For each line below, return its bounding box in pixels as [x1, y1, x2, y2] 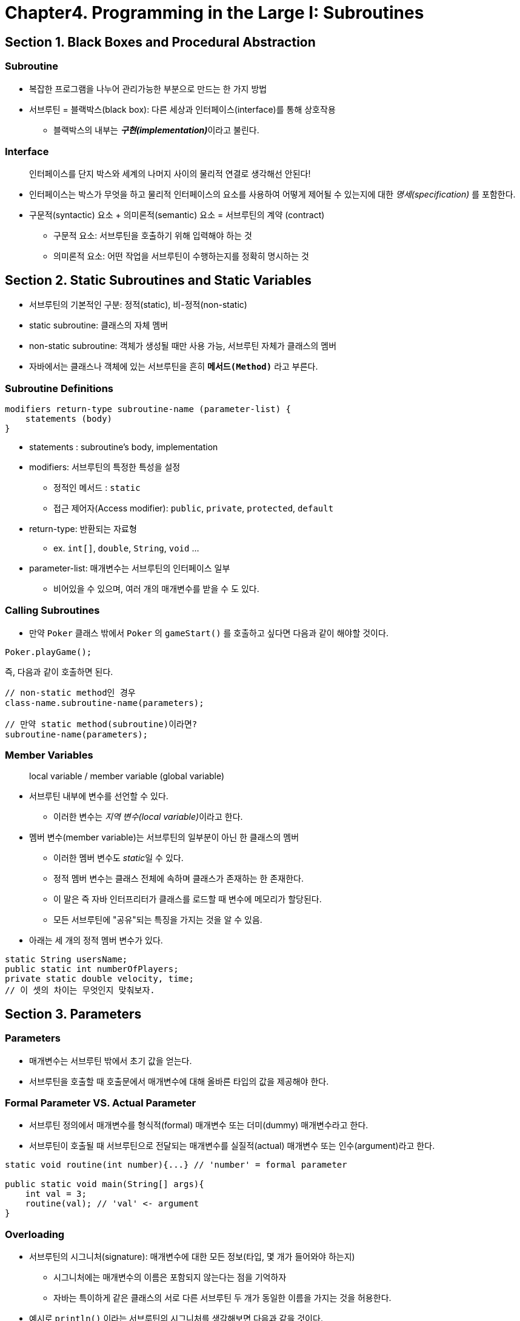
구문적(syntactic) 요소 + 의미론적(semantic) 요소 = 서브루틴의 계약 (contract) [29, 210, 325, 221]
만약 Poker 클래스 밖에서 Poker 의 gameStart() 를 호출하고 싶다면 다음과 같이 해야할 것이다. [29, 627, 388, 638]
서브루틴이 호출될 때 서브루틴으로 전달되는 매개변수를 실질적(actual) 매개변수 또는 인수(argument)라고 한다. [29, 1140, 435, 1151]
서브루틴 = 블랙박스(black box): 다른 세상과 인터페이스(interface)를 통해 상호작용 [29, 104, 336, 115]
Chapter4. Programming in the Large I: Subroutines [5, 2, 424, 23]
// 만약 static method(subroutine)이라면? [5, 719, 198, 729]
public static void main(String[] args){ [5, 1179, 204, 1190]
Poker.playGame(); [5, 647, 92, 657]
